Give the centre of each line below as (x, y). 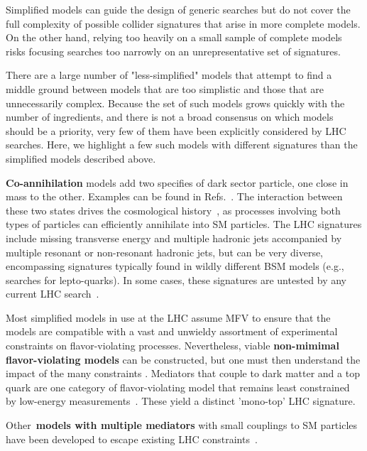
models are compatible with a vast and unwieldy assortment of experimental (172, 331)
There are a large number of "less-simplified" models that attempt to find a (169, 75)
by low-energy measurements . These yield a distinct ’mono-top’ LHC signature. (181, 401)
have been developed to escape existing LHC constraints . (132, 439)
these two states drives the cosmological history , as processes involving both (173, 210)
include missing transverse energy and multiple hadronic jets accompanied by (174, 238)
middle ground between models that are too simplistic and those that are (165, 88)
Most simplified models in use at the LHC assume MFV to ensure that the (168, 317)
